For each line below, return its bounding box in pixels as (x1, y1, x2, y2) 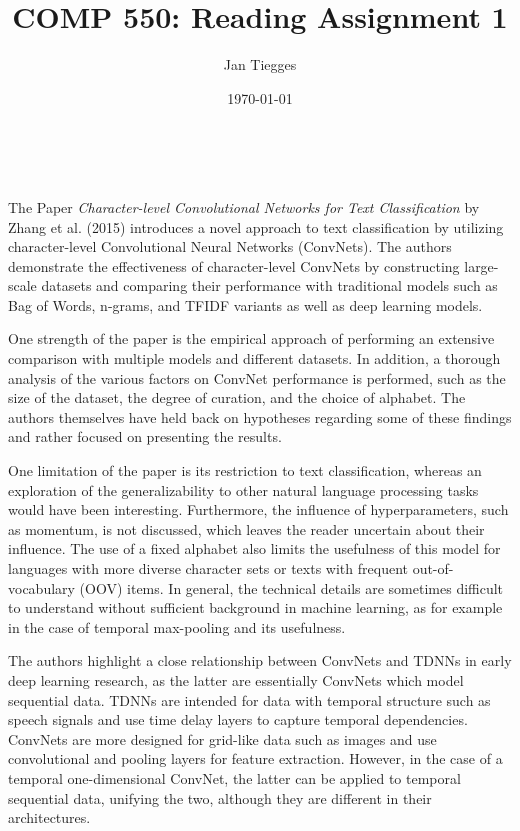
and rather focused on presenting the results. (8, 426, 282, 447)
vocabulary (8, 577, 75, 598)
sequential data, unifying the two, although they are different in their (8, 787, 432, 808)
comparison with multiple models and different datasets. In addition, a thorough (8, 348, 501, 369)
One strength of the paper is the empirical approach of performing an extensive (8, 328, 495, 349)
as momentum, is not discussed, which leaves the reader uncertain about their (8, 518, 485, 539)
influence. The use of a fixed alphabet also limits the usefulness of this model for (8, 538, 501, 559)
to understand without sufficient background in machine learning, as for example (8, 597, 503, 618)
